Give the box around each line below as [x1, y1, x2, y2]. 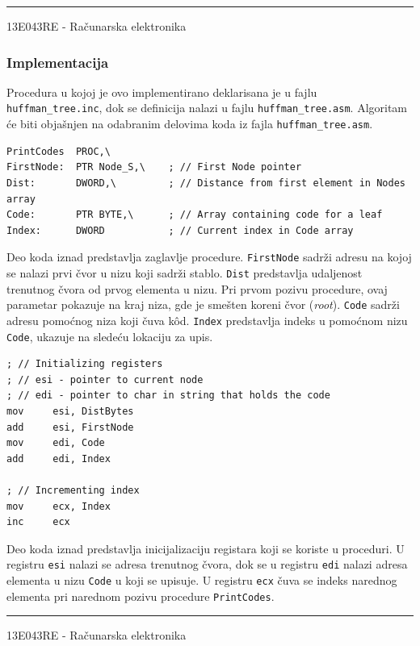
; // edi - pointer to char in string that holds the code [6, 390, 330, 402]
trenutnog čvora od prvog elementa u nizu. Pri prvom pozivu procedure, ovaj [6, 280, 388, 297]
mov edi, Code [6, 437, 105, 449]
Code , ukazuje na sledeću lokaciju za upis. [6, 327, 213, 344]
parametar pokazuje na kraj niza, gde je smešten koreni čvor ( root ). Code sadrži [6, 296, 400, 313]
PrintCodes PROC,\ [6, 145, 111, 157]
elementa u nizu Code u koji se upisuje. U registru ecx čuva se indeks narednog [6, 571, 397, 588]
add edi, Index [6, 452, 111, 465]
